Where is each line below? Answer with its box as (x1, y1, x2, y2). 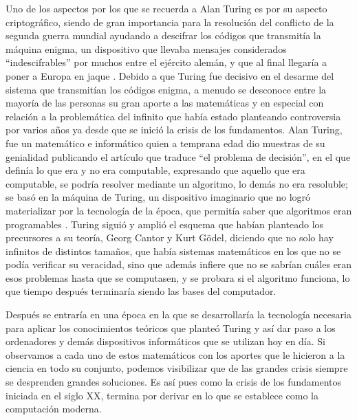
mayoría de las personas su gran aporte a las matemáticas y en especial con (6, 96, 324, 110)
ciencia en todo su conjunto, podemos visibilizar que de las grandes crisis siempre (6, 361, 348, 375)
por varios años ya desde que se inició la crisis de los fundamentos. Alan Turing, (6, 122, 343, 137)
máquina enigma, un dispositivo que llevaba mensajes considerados (6, 41, 287, 56)
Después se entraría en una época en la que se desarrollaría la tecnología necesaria (6, 307, 351, 322)
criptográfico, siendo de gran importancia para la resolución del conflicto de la (6, 14, 334, 29)
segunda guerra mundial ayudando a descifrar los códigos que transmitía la (6, 28, 321, 43)
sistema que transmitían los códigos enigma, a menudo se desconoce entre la (6, 82, 327, 96)
